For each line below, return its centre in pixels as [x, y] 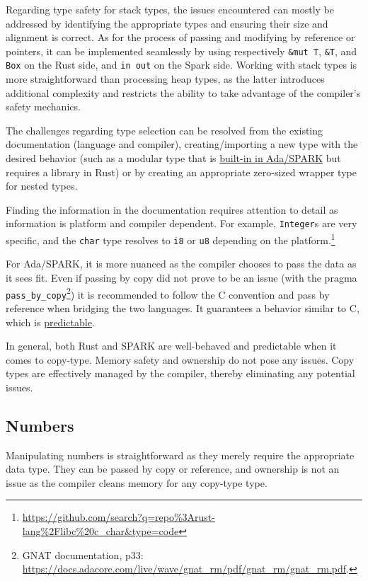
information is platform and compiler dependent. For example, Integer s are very [182, 223]
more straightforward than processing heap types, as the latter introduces [165, 79]
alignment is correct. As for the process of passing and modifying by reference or [180, 37]
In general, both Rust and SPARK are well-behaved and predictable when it [171, 346]
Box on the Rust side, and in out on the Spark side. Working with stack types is [182, 65]
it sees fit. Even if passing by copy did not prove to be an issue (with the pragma [182, 277]
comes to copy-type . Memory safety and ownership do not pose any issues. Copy [180, 359]
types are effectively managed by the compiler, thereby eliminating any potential [180, 373]
